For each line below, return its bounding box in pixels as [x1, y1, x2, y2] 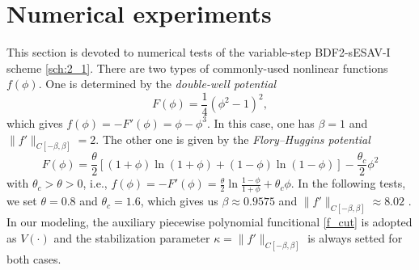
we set [6, 192, 37, 209]
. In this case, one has [207, 114, 315, 131]
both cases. [6, 250, 61, 267]
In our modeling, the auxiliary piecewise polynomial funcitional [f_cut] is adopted [6, 213, 413, 230]
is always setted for [307, 229, 403, 246]
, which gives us [140, 192, 218, 209]
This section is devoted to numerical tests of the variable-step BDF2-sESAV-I [6, 44, 391, 61]
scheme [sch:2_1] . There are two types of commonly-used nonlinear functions [6, 59, 388, 76]
